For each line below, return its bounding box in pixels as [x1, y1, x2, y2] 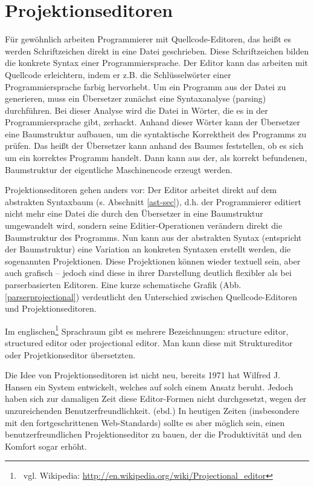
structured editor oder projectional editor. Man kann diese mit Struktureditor [5, 337, 293, 349]
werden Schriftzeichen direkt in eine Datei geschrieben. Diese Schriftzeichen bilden [5, 44, 309, 57]
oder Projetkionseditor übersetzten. [5, 348, 136, 361]
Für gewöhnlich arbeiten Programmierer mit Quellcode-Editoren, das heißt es [5, 33, 292, 45]
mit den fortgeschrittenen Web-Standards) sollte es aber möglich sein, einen [5, 416, 285, 429]
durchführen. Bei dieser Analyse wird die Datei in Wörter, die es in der [5, 103, 268, 116]
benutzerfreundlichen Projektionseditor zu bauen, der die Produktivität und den [5, 428, 302, 441]
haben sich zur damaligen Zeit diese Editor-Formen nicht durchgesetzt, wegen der [5, 392, 307, 405]
